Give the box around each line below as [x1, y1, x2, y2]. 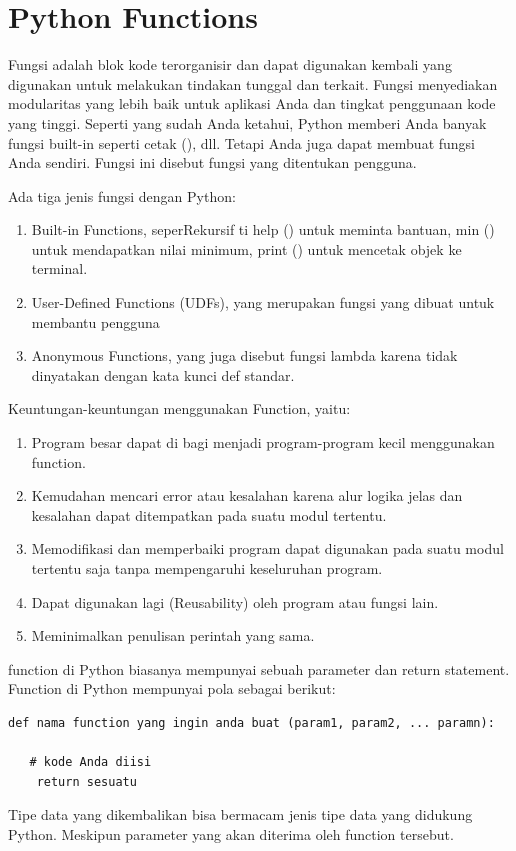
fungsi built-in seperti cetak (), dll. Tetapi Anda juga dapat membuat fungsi [8, 132, 475, 153]
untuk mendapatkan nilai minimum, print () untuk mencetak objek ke [31, 238, 462, 259]
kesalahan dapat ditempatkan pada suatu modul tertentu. [31, 504, 387, 525]
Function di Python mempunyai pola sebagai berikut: [8, 678, 336, 699]
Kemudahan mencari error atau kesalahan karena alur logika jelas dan [31, 485, 463, 506]
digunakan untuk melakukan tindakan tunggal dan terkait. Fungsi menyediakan [8, 73, 498, 94]
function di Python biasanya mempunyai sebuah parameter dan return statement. [8, 658, 510, 679]
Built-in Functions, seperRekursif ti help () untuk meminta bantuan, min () [31, 219, 495, 240]
